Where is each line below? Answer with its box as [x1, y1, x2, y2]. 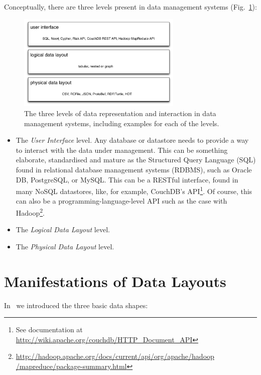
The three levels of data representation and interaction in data [24, 108, 216, 119]
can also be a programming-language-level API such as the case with [16, 196, 227, 206]
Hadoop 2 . [16, 206, 45, 218]
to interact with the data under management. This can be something [16, 144, 228, 155]
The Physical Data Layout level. [16, 241, 114, 251]
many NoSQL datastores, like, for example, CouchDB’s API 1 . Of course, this [16, 184, 252, 196]
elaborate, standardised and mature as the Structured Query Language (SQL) [16, 154, 256, 165]
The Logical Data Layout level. [16, 224, 110, 235]
